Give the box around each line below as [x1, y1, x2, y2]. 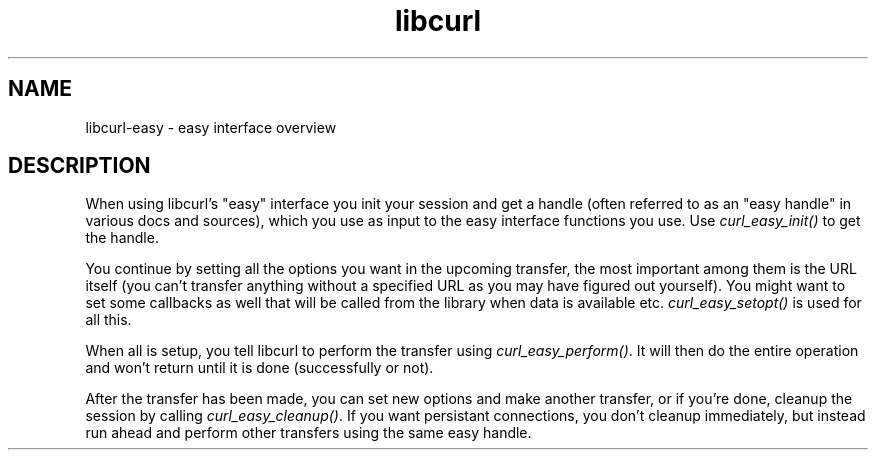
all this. [85, 311, 132, 329]
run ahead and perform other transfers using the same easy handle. [85, 424, 532, 442]
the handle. [85, 229, 159, 247]
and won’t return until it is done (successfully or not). [85, 359, 434, 377]
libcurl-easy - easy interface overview [85, 118, 337, 136]
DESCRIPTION [8, 153, 151, 179]
